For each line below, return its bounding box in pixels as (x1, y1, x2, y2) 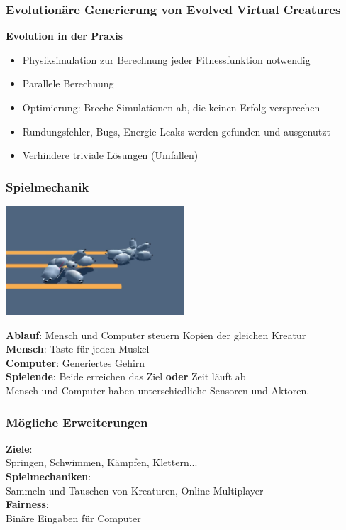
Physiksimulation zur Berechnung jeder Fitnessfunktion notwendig (22, 52, 311, 67)
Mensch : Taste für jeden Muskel (6, 341, 150, 356)
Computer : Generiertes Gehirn (6, 355, 145, 370)
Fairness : (6, 497, 49, 512)
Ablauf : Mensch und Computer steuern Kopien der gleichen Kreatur (6, 327, 306, 342)
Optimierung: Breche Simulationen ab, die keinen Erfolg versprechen (22, 100, 320, 114)
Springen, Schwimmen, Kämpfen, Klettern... (6, 455, 198, 470)
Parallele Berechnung (22, 76, 114, 91)
